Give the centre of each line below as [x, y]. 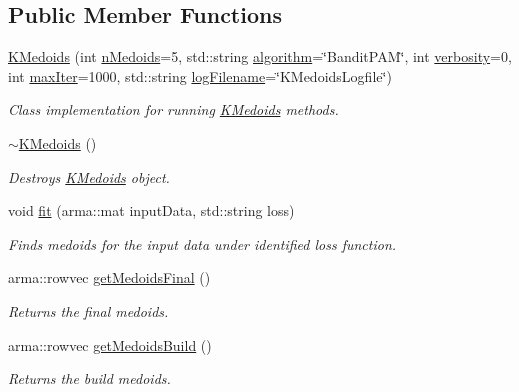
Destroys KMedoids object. [89, 176]
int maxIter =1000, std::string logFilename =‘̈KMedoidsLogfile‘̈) [200, 75]
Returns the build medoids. [89, 378]
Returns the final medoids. [88, 310]
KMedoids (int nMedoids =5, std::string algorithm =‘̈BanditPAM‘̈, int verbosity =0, [260, 56]
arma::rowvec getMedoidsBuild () [110, 344]
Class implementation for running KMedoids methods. [173, 109]
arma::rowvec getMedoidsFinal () [109, 277]
